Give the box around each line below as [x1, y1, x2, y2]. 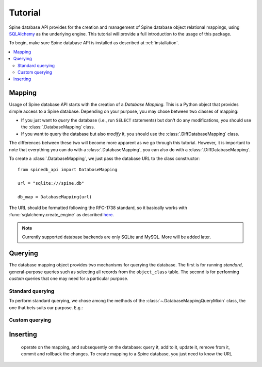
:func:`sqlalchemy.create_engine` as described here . [9, 211, 114, 217]
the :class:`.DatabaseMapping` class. [21, 124, 95, 130]
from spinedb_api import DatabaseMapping [17, 167, 117, 173]
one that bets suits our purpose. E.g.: [9, 304, 83, 311]
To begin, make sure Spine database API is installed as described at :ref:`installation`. [9, 40, 180, 46]
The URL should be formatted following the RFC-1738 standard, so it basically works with [9, 205, 187, 211]
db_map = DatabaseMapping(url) [17, 194, 92, 199]
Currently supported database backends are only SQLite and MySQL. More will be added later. [22, 234, 211, 240]
